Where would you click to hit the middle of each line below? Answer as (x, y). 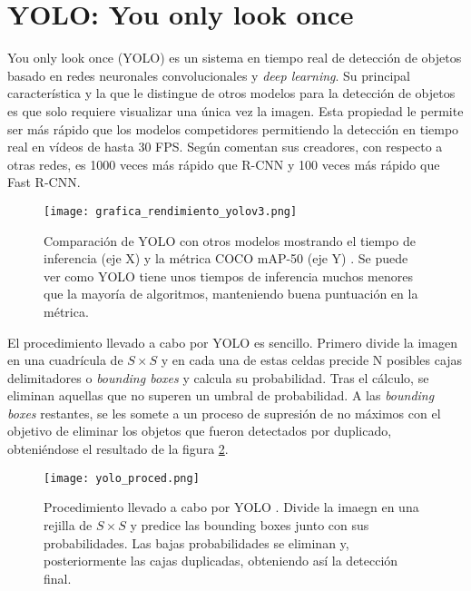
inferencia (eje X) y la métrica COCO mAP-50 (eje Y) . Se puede (226, 258)
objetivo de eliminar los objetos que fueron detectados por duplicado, (200, 431)
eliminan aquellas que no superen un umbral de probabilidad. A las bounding (221, 395)
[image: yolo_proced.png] (122, 478)
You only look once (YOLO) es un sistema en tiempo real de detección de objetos (235, 58)
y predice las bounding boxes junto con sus (250, 524)
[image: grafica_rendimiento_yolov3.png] (171, 211)
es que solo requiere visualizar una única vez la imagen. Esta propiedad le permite (235, 110)
